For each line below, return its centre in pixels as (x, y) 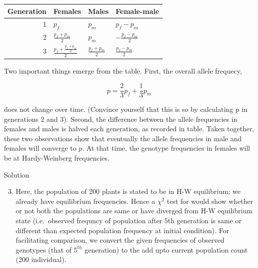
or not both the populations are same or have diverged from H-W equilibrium (134, 211)
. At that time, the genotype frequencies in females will (166, 148)
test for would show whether (210, 201)
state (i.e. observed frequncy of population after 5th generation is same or (129, 221)
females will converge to (40, 148)
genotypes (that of (43, 249)
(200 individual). (41, 259)
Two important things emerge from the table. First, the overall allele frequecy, (123, 71)
